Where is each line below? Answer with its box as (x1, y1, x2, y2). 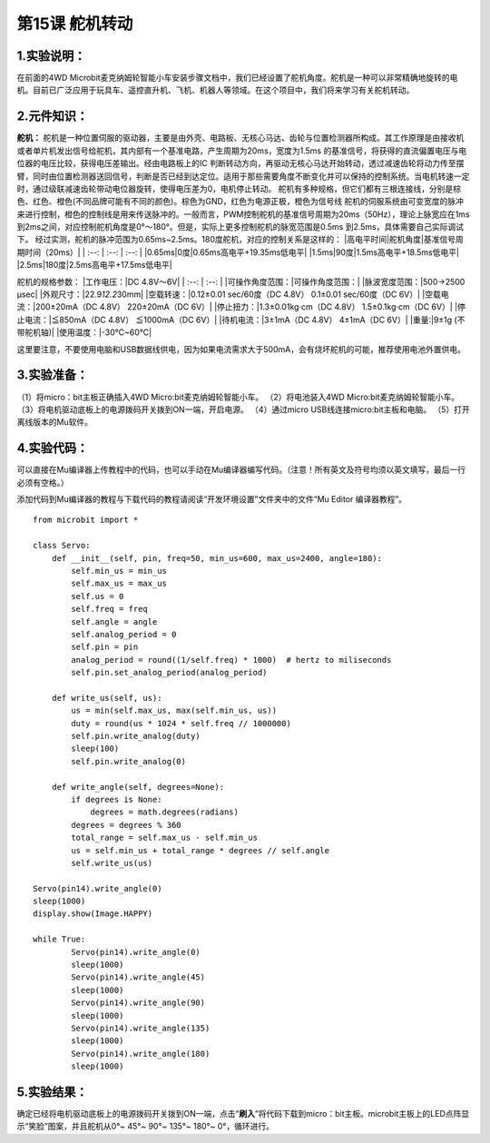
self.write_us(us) (71, 858, 153, 868)
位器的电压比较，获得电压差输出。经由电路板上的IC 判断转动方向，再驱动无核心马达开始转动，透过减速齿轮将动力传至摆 (16, 158, 465, 169)
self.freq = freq (71, 604, 149, 615)
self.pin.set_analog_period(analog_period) (71, 667, 268, 678)
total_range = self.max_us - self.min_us (71, 833, 259, 843)
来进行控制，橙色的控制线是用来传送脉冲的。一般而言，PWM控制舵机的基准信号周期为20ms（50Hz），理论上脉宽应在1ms (16, 209, 471, 220)
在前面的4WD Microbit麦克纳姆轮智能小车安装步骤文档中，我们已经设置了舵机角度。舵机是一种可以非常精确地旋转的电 (16, 73, 458, 84)
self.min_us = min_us (71, 566, 168, 576)
